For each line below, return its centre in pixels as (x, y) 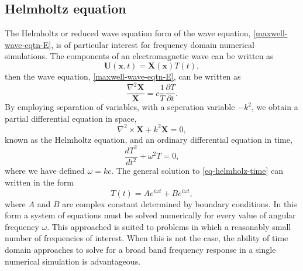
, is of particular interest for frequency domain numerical (153, 44)
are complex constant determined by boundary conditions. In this (180, 203)
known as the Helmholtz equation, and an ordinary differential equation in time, (149, 139)
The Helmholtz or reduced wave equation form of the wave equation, (128, 33)
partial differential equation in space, (71, 118)
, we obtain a (275, 107)
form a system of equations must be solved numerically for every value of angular (150, 215)
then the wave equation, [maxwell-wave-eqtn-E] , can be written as (123, 76)
